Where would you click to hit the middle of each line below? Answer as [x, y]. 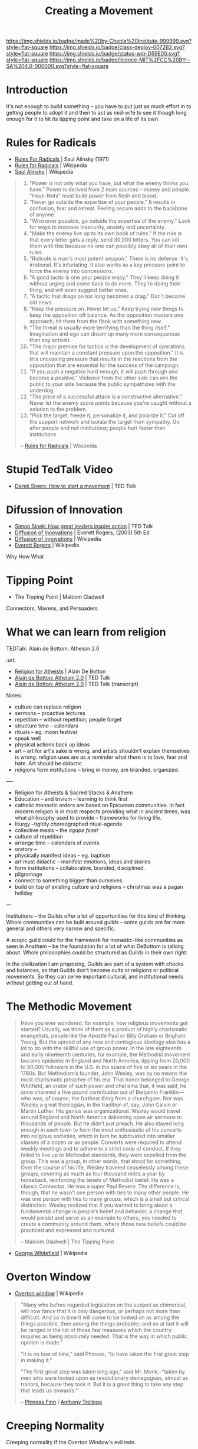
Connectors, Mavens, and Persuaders [52, 608]
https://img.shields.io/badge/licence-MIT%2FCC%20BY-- [120, 60]
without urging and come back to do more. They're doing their [105, 284]
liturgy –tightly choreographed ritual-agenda [68, 824]
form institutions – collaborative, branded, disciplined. [80, 868]
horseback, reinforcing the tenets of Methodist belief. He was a [97, 1180]
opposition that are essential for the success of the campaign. [105, 365]
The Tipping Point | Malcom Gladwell [59, 597]
